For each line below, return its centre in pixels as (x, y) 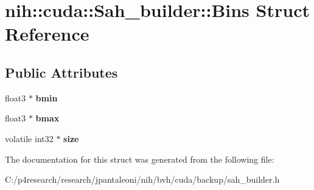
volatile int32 (29, 138)
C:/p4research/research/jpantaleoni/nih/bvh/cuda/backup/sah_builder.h (142, 179)
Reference (47, 34)
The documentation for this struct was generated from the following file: (140, 159)
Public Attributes (61, 72)
